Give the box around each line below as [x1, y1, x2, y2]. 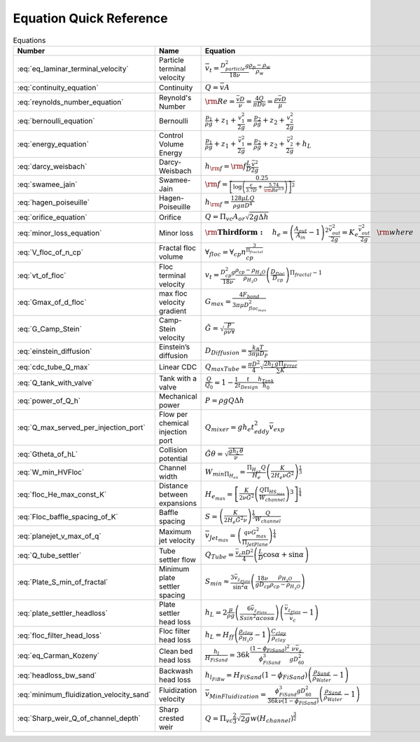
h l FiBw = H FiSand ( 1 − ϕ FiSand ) [204, 670, 308, 682]
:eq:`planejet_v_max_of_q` [17, 531, 101, 541]
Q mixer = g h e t [204, 422, 255, 433]
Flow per [158, 410, 188, 420]
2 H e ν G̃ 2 [270, 470, 294, 480]
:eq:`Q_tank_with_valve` [17, 378, 94, 388]
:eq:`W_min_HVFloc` [17, 467, 85, 477]
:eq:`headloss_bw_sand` [17, 671, 97, 680]
